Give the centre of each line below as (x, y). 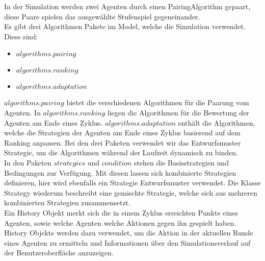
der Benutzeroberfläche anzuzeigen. (59, 253)
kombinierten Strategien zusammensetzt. (67, 203)
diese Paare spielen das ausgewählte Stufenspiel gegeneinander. (102, 16)
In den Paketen (28, 162)
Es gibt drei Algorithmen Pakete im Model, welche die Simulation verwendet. (125, 26)
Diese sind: (21, 36)
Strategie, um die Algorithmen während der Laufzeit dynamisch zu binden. (121, 152)
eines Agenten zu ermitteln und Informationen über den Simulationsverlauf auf (127, 242)
